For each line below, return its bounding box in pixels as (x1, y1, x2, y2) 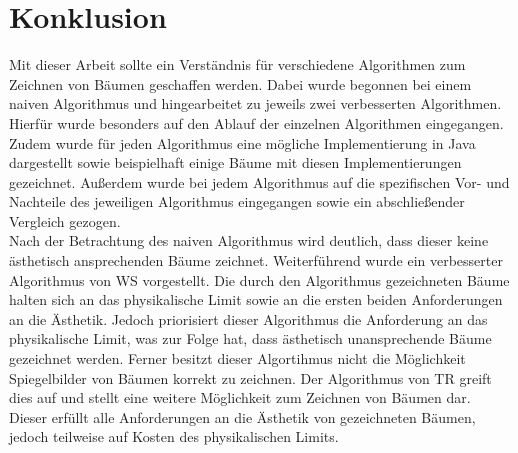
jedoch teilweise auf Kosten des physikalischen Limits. (9, 426, 339, 447)
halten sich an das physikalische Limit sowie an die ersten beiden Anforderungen (9, 289, 503, 310)
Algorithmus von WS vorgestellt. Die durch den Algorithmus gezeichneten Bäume (9, 269, 510, 290)
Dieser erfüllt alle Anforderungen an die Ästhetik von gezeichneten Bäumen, (9, 406, 476, 427)
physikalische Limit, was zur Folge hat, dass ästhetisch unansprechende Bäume (9, 328, 492, 349)
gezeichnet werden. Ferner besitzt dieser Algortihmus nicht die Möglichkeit (9, 348, 466, 369)
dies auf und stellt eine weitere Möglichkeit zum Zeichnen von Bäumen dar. (9, 387, 471, 408)
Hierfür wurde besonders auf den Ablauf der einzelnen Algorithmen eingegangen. (9, 112, 504, 133)
